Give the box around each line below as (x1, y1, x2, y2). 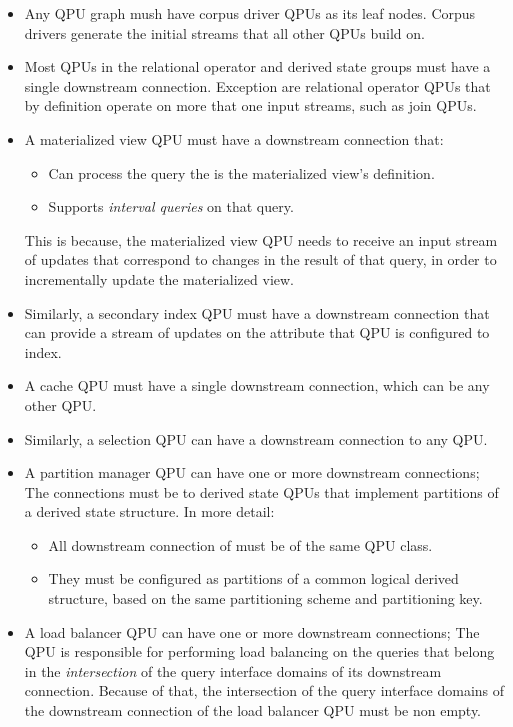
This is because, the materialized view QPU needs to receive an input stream (24, 229, 498, 250)
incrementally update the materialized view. (24, 268, 294, 289)
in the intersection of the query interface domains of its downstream (24, 660, 442, 681)
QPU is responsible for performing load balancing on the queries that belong (24, 641, 495, 662)
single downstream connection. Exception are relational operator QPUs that (24, 75, 491, 96)
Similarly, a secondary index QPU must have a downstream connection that (24, 302, 490, 323)
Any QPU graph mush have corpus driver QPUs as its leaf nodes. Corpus (24, 3, 476, 23)
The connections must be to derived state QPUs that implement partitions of (24, 481, 499, 502)
